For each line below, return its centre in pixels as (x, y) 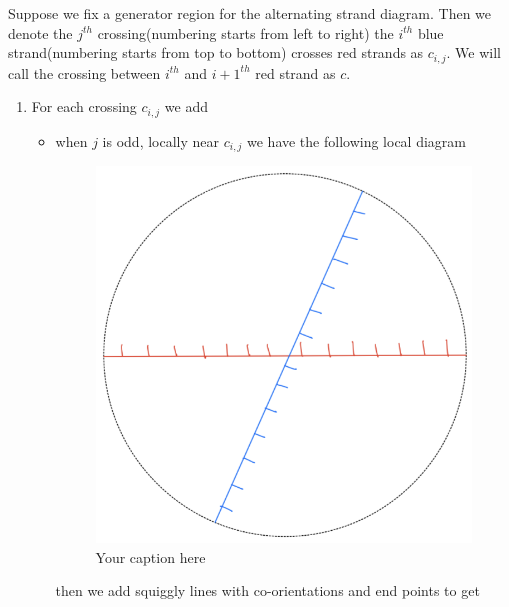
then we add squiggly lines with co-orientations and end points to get (267, 590)
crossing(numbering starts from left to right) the (245, 32)
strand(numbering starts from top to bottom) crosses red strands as (216, 52)
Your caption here (150, 556)
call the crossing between (84, 72)
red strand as (295, 72)
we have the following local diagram (356, 140)
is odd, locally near (161, 140)
